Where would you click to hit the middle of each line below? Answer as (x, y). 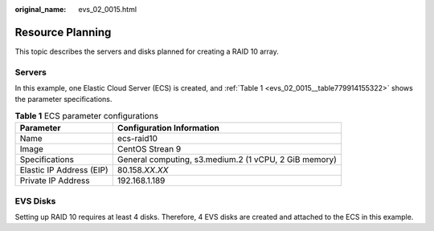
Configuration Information (168, 128)
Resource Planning (63, 32)
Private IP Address (55, 180)
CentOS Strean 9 (149, 149)
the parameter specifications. (63, 99)
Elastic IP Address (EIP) (64, 170)
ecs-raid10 (137, 139)
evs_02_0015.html (107, 9)
